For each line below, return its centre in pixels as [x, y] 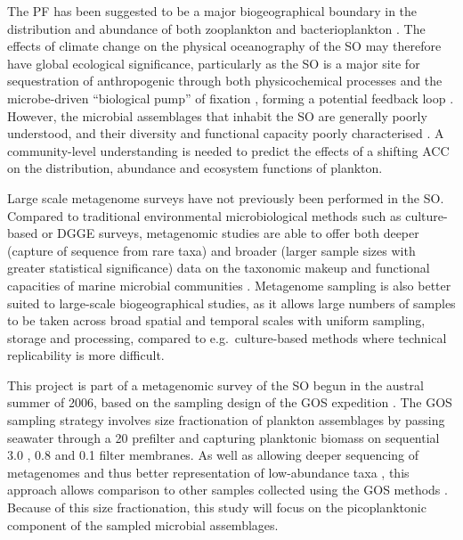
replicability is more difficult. [86, 355]
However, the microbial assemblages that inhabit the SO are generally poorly [217, 115]
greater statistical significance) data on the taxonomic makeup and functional [219, 268]
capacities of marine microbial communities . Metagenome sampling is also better [229, 285]
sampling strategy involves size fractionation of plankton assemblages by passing [226, 420]
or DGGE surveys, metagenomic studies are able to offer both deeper [230, 233]
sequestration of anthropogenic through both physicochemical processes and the [225, 81]
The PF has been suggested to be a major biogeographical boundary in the [212, 11]
